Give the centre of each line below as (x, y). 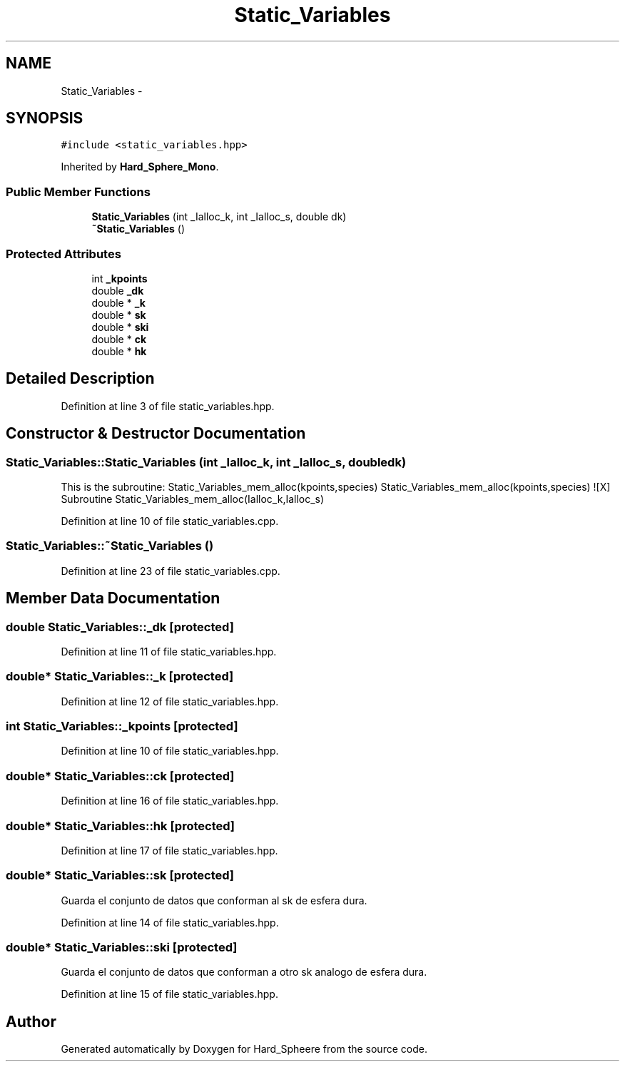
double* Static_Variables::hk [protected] (121, 826)
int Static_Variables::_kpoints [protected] (122, 726)
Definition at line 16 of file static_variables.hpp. (170, 801)
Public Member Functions (78, 192)
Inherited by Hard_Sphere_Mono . (140, 167)
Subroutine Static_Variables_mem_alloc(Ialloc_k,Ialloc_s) (193, 499)
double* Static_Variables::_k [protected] (120, 677)
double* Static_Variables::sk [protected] (120, 875)
